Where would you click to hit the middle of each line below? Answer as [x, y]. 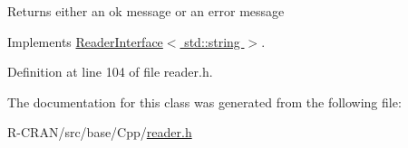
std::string [212, 41]
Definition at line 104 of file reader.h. [110, 72]
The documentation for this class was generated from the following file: [204, 102]
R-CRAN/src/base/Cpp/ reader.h [100, 132]
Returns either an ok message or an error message [146, 11]
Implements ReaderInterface [85, 41]
